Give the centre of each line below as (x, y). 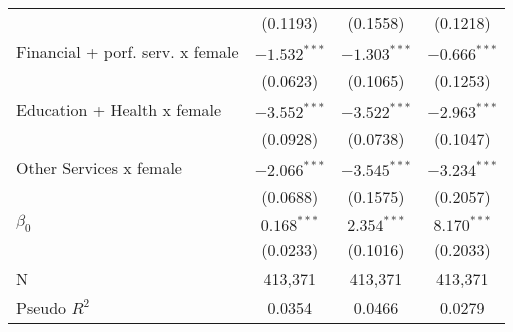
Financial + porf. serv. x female (127, 51)
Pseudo (41, 308)
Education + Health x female (119, 109)
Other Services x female (99, 167)
